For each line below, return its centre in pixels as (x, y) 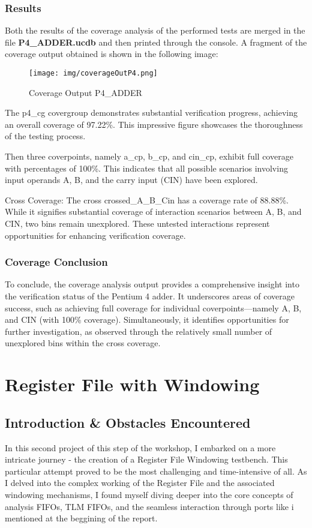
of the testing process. (45, 136)
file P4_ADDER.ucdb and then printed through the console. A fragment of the (156, 42)
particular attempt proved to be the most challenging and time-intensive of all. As (156, 471)
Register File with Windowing (132, 384)
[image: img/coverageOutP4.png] (93, 73)
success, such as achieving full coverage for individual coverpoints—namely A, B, (153, 307)
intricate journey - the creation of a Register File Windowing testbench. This (146, 459)
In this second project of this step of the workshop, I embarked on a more (140, 447)
